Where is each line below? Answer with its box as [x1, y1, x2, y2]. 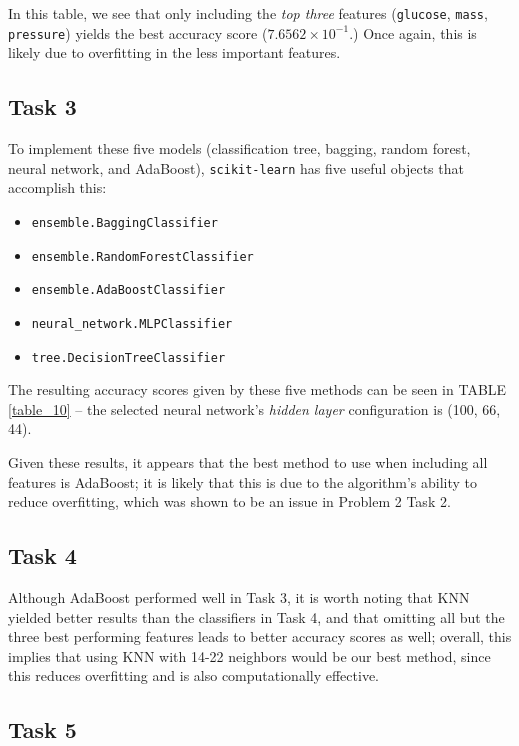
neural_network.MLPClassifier [31, 316, 233, 331]
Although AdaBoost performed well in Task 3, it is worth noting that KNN [8, 587, 470, 607]
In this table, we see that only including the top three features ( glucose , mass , [8, 3, 488, 23]
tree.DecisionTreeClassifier [31, 350, 226, 365]
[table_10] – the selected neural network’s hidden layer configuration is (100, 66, [8, 398, 501, 419]
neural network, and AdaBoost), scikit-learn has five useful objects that [8, 157, 464, 178]
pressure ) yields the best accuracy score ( [8, 22, 268, 43]
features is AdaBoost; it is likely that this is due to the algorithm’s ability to [8, 471, 478, 492]
